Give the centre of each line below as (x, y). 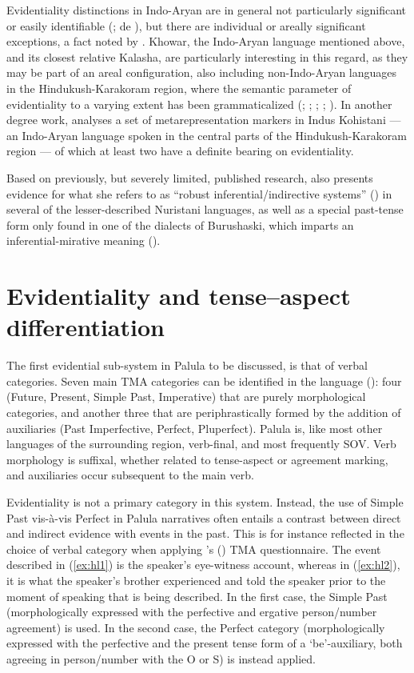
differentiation (86, 327)
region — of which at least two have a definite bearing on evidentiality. (180, 151)
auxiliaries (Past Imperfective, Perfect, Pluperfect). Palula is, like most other (195, 428)
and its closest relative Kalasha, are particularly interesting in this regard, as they (207, 56)
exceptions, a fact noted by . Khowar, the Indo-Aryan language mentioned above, (206, 41)
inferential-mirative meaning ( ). (84, 240)
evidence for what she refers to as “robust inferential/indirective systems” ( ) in (199, 193)
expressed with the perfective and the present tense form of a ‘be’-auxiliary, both (205, 643)
